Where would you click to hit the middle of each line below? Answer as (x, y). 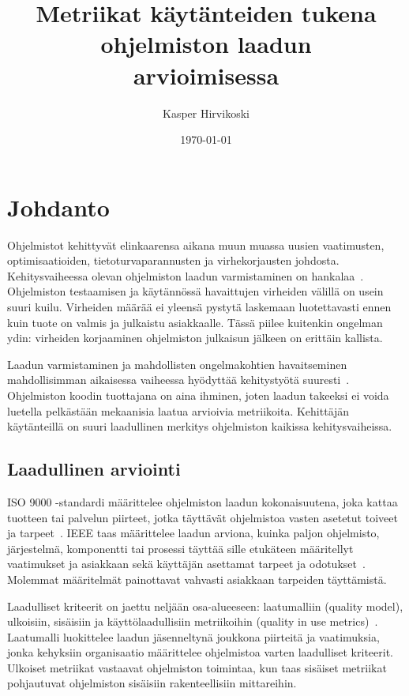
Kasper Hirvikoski (206, 113)
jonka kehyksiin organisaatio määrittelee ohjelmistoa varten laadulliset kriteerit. (200, 652)
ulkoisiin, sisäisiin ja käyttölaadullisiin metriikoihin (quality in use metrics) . (193, 621)
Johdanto (58, 207)
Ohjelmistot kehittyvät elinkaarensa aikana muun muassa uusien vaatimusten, (196, 245)
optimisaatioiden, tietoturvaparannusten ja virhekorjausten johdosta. (173, 260)
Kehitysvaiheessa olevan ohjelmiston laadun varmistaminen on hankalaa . (186, 275)
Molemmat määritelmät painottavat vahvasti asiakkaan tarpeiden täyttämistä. (197, 579)
